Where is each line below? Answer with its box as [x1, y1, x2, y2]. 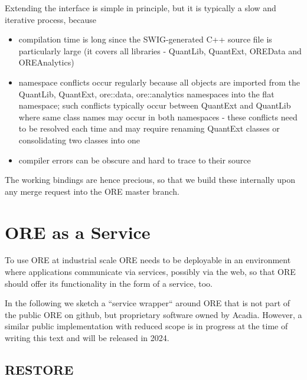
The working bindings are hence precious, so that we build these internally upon [5, 173, 296, 186]
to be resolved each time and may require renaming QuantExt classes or [18, 122, 280, 135]
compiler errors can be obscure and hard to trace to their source [18, 153, 251, 166]
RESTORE [5, 360, 74, 378]
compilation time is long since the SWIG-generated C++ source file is [18, 33, 272, 45]
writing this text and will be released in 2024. [5, 332, 169, 343]
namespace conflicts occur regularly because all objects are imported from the [18, 76, 300, 88]
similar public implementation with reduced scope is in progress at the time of [5, 320, 288, 332]
